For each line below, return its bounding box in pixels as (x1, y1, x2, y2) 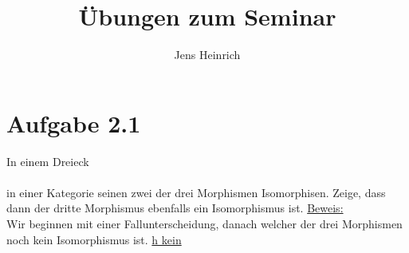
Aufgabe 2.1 (6, 106, 141, 139)
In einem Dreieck (6, 152, 89, 169)
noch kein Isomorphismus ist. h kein (6, 231, 182, 247)
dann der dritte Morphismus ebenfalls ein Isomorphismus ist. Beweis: (6, 200, 344, 216)
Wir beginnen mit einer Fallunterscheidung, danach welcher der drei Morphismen (6, 215, 403, 232)
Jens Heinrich (174, 46, 241, 63)
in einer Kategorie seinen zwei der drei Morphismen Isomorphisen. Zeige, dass (6, 184, 386, 200)
